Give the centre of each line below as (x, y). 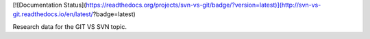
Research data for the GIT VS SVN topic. (70, 26)
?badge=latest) (114, 14)
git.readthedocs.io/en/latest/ (53, 14)
